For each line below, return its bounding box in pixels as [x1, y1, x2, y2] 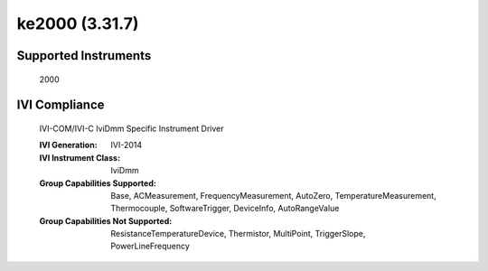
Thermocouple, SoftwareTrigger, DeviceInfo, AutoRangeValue [110, 203, 340, 214]
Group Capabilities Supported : [39, 177, 157, 189]
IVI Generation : [39, 140, 99, 151]
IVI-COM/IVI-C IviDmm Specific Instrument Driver [39, 123, 224, 134]
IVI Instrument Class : [39, 152, 121, 163]
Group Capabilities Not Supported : [39, 215, 173, 226]
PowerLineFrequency [110, 240, 190, 252]
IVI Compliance [16, 98, 105, 113]
